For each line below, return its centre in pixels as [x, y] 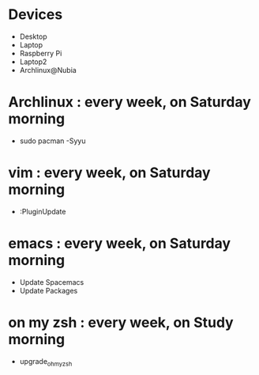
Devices [36, 15]
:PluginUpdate [43, 211]
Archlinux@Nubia [48, 70]
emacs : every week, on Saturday [120, 244]
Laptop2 [33, 62]
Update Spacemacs [52, 282]
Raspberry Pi [41, 53]
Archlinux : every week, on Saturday [129, 102]
